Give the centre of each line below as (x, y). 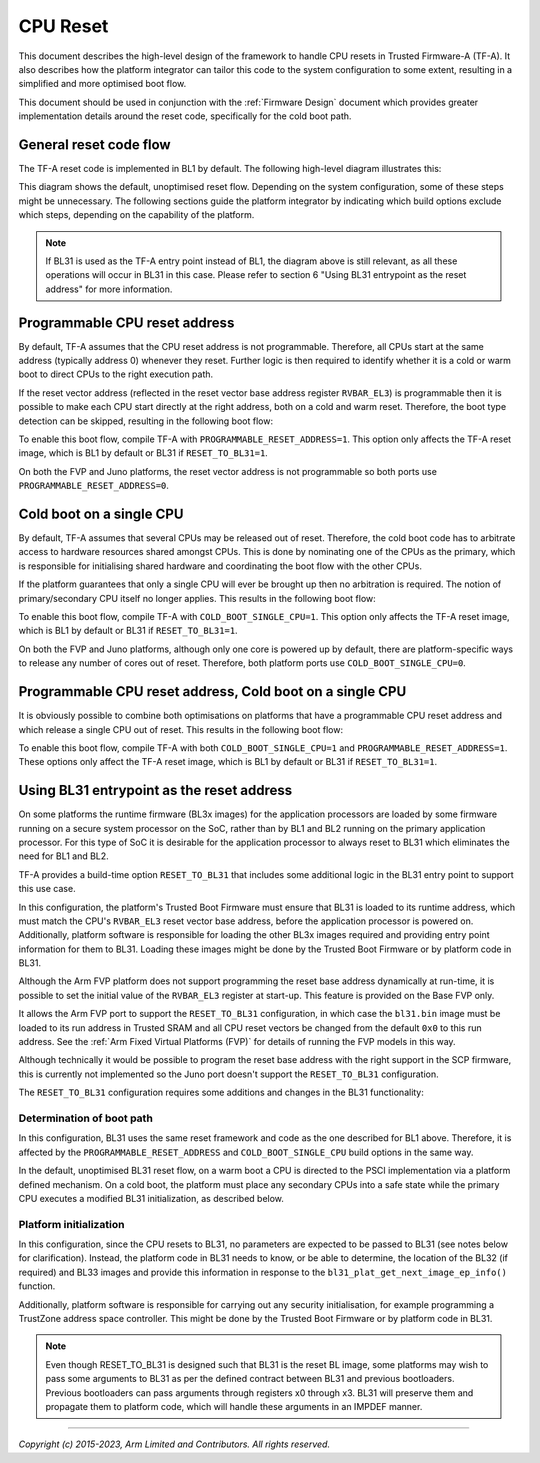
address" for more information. (109, 289)
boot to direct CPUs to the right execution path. (116, 374)
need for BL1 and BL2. (63, 856)
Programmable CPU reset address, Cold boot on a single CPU (212, 691)
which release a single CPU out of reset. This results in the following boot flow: (181, 729)
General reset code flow (94, 144)
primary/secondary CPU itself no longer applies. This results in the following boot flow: (197, 598)
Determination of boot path (86, 1118)
